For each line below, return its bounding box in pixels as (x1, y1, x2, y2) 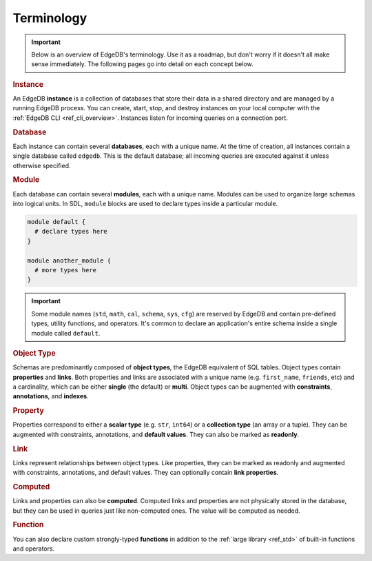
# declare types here (34, 227, 108, 236)
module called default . (31, 329, 101, 337)
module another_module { (27, 256, 112, 265)
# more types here (34, 266, 96, 274)
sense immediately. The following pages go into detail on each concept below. (31, 60, 254, 68)
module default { (27, 218, 86, 226)
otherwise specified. (12, 161, 71, 170)
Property (12, 406, 44, 416)
